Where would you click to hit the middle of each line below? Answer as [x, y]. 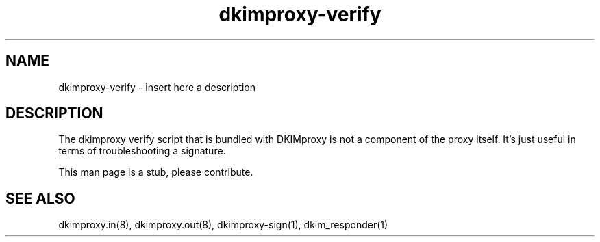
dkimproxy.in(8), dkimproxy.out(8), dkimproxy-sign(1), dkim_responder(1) [223, 225]
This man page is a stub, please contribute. [156, 172]
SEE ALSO [40, 198]
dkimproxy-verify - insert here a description [157, 87]
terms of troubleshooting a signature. [142, 151]
